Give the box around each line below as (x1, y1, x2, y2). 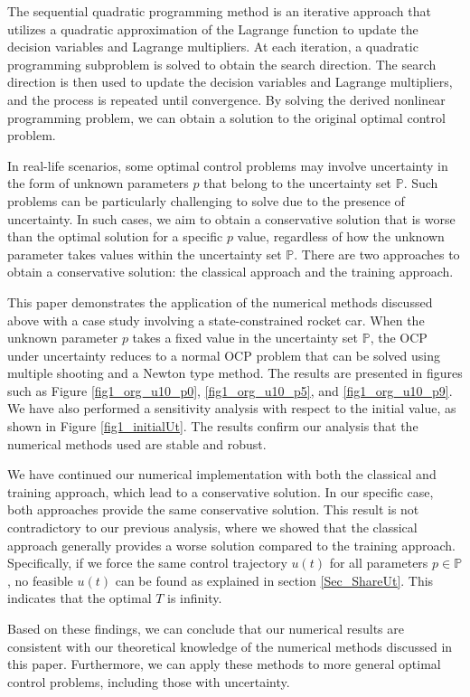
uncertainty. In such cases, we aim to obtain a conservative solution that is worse (7, 209, 456, 228)
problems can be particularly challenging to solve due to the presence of (7, 191, 405, 210)
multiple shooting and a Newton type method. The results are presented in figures (7, 363, 463, 382)
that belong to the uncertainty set (203, 174, 392, 193)
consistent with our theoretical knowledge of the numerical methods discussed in (7, 636, 453, 655)
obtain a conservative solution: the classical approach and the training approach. (7, 262, 454, 281)
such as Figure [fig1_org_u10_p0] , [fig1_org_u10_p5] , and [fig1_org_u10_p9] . (7, 381, 453, 400)
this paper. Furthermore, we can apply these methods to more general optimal (7, 655, 441, 673)
